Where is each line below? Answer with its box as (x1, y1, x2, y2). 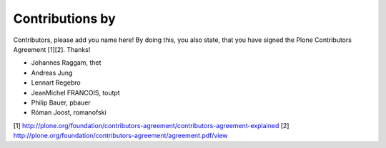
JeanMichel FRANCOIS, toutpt (31, 88, 121, 97)
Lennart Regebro (31, 78, 81, 87)
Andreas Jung (31, 68, 73, 77)
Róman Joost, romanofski (31, 108, 107, 117)
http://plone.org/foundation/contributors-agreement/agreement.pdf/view (13, 132, 228, 140)
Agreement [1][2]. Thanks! (13, 45, 91, 53)
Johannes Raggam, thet (31, 58, 102, 67)
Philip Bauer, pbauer (31, 98, 91, 107)
